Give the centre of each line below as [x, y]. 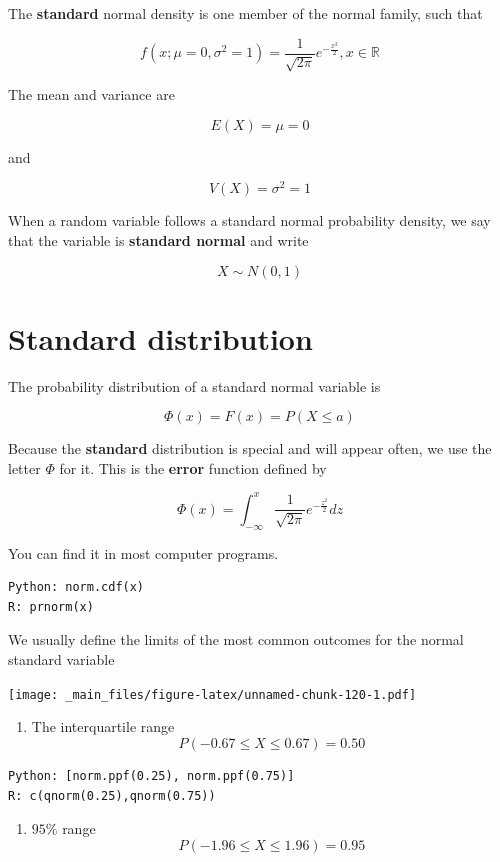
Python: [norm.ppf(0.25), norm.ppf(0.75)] [151, 775]
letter [24, 467]
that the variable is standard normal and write [158, 239]
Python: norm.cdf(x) [76, 587]
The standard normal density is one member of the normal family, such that [245, 13]
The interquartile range [103, 726]
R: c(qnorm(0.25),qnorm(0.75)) [112, 795]
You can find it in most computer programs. [143, 552]
